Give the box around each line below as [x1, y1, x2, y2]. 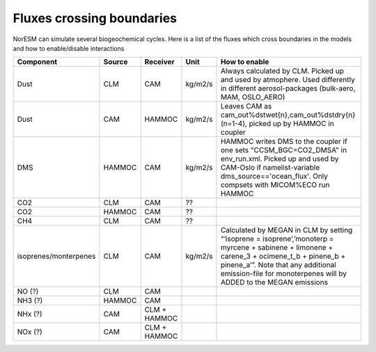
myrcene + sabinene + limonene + [220, 243, 334, 253]
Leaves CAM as [220, 102, 272, 111]
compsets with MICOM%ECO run [220, 180, 330, 190]
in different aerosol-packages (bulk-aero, [220, 83, 356, 93]
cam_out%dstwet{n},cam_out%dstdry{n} [220, 110, 356, 120]
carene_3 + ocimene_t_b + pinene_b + [220, 251, 346, 261]
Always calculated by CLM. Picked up [220, 66, 344, 76]
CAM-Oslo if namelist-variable [220, 163, 320, 173]
